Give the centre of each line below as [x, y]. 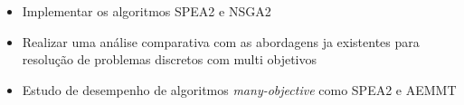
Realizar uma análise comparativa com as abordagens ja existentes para [221, 41]
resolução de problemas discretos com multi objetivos [169, 59]
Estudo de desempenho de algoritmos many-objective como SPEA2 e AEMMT [239, 89]
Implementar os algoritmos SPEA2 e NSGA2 [147, 11]
